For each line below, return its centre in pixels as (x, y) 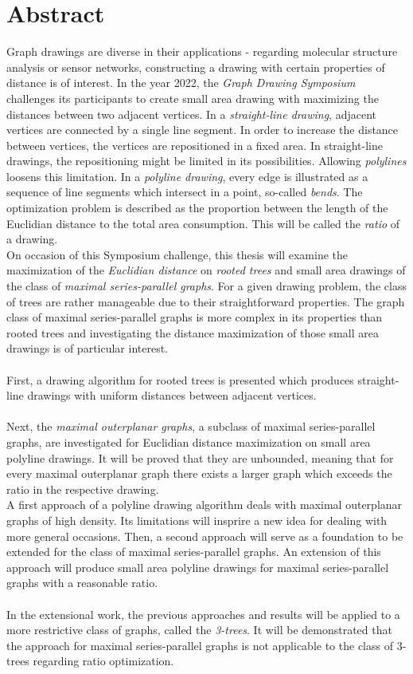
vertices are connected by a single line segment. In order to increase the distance (203, 130)
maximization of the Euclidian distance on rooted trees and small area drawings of (206, 270)
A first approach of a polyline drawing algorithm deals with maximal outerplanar (205, 505)
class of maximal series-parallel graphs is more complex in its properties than (195, 317)
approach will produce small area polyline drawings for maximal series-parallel (198, 567)
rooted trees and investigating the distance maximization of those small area (193, 332)
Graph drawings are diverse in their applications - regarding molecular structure (202, 51)
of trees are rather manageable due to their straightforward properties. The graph (206, 301)
